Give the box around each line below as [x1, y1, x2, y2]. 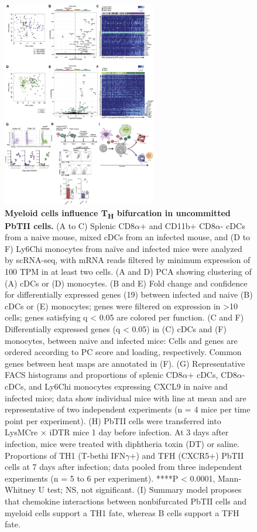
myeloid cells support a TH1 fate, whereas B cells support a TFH [5, 506, 239, 519]
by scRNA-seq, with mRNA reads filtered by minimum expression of [5, 254, 251, 266]
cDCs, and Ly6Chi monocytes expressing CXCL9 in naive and [5, 380, 228, 392]
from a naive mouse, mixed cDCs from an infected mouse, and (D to [5, 231, 251, 243]
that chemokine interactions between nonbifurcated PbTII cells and [5, 495, 247, 507]
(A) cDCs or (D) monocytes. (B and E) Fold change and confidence [5, 277, 248, 289]
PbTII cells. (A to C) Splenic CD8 [5, 219, 135, 231]
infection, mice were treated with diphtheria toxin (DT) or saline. [5, 437, 239, 449]
